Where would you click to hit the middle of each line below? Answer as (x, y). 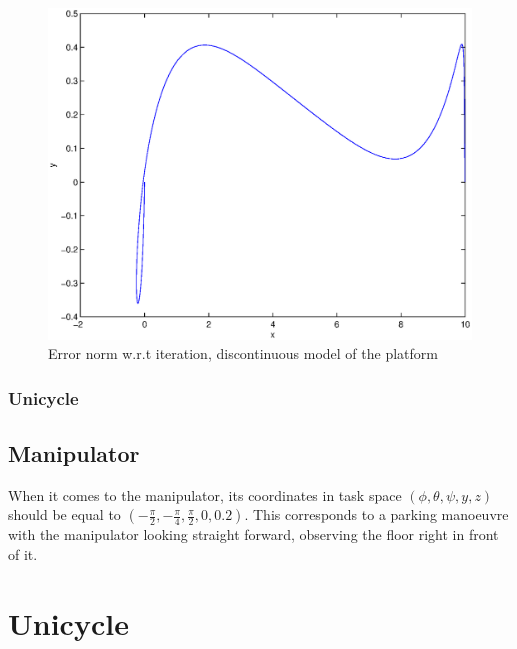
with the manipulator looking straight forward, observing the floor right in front (253, 534)
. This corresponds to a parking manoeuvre (376, 514)
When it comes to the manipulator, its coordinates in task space (205, 494)
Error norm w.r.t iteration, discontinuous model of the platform (243, 353)
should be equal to (64, 514)
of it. (23, 554)
